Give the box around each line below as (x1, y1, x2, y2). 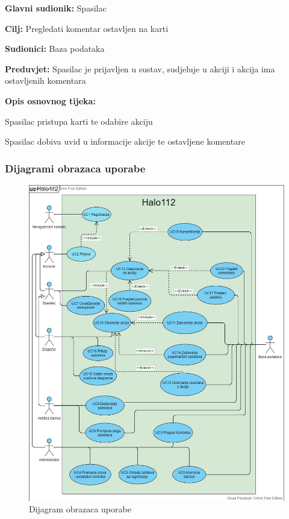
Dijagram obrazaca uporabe (29, 503, 131, 515)
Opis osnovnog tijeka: (5, 94, 96, 107)
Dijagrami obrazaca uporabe (5, 160, 146, 175)
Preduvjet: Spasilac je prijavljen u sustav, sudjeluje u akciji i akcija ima (5, 62, 275, 75)
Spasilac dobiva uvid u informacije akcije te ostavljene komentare (5, 135, 245, 148)
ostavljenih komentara (5, 74, 86, 87)
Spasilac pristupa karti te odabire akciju (5, 115, 153, 127)
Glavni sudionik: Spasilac (5, 2, 107, 14)
